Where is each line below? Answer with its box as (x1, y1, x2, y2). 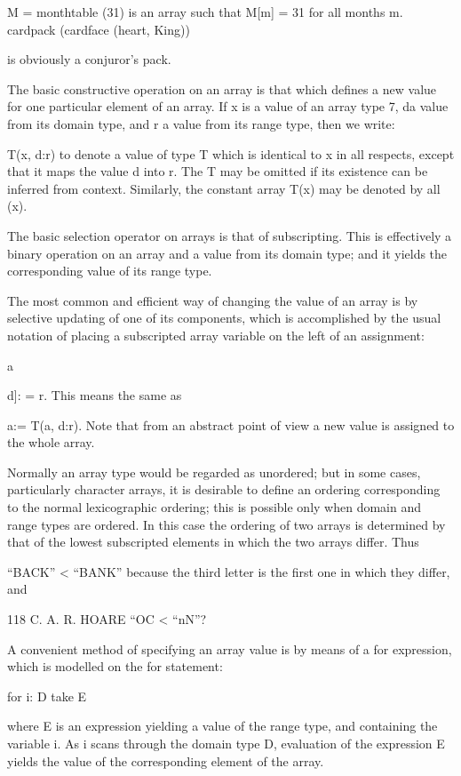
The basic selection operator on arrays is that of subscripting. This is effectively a (7, 226, 452, 244)
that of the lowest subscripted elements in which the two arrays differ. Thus (7, 532, 419, 551)
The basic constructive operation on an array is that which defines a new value (7, 79, 437, 98)
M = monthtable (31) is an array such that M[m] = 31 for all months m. (7, 3, 403, 20)
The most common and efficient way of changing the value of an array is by (7, 291, 418, 309)
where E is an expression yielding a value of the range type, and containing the (7, 716, 438, 735)
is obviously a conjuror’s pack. (7, 50, 171, 68)
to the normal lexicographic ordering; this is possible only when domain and (7, 498, 422, 516)
